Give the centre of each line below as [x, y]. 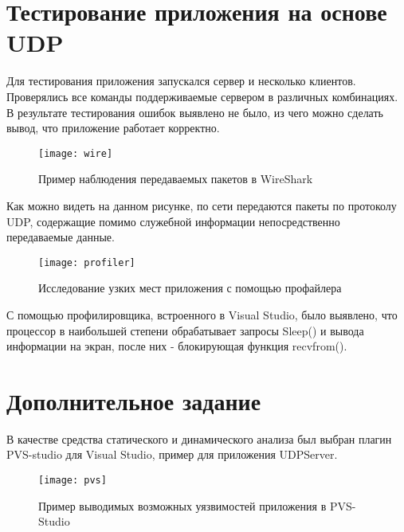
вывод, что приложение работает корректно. [113, 128]
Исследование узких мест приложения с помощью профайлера [190, 288]
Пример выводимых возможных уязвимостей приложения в [182, 505]
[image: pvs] [73, 481]
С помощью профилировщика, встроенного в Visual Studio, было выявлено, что [202, 314]
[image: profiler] [87, 262]
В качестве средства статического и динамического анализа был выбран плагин [199, 438]
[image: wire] [76, 153]
